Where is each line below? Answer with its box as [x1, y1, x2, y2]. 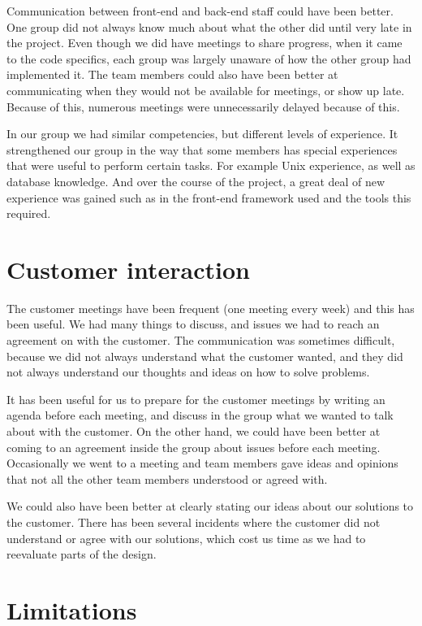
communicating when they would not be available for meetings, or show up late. [6, 81, 405, 98]
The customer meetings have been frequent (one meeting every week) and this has [6, 299, 415, 316]
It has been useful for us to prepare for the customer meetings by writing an [6, 390, 385, 407]
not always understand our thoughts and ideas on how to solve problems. [6, 363, 370, 380]
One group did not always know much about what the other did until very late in [6, 18, 412, 35]
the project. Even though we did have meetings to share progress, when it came [6, 34, 403, 51]
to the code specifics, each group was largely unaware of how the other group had [6, 50, 411, 67]
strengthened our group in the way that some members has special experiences [6, 141, 398, 158]
